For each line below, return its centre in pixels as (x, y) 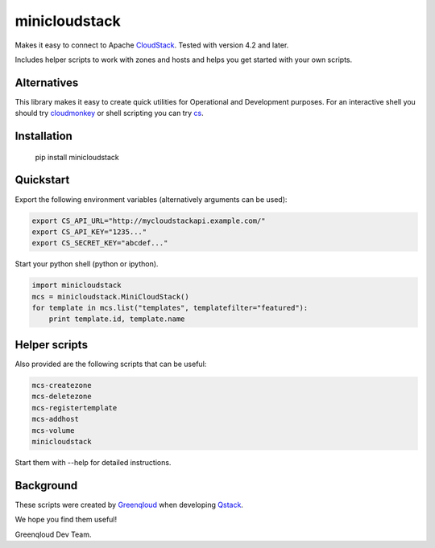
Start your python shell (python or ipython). (87, 264)
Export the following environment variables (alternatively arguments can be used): (151, 199)
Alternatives (47, 82)
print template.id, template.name (117, 319)
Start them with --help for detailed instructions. (93, 462)
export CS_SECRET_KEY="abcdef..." (100, 243)
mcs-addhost (56, 419)
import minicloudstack (77, 285)
